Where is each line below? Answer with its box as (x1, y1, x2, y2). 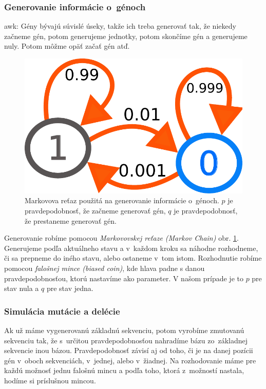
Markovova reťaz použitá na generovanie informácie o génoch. (25, 195, 219, 206)
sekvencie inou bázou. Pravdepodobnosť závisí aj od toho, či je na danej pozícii (4, 345, 253, 356)
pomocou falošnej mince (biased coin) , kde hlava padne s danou (4, 263, 205, 273)
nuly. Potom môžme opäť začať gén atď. (4, 41, 130, 51)
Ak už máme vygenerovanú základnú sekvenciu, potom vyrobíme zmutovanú (4, 325, 244, 335)
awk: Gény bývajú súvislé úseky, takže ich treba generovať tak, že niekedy (4, 21, 236, 31)
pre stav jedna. (46, 283, 93, 294)
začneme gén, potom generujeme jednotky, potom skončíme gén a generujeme (4, 30, 248, 41)
